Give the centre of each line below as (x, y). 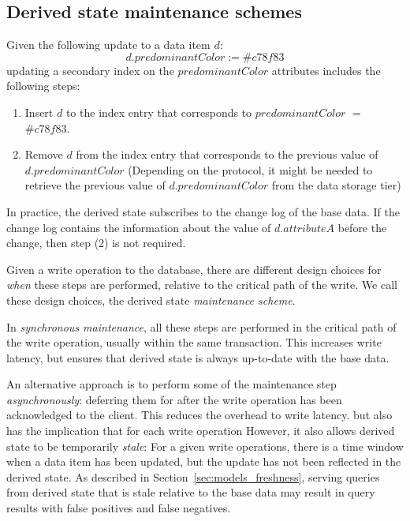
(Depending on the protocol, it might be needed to (250, 169)
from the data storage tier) (336, 185)
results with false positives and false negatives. (119, 508)
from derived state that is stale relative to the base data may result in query (191, 492)
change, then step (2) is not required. (96, 243)
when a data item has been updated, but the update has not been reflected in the (204, 461)
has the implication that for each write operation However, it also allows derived (201, 431)
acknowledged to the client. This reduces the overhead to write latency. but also (199, 415)
